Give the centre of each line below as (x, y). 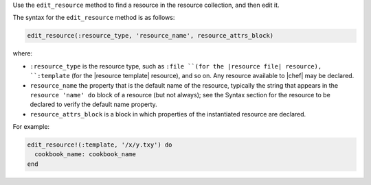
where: (23, 53)
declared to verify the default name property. (93, 104)
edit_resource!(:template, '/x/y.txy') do (100, 145)
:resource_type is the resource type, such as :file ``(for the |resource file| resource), (176, 66)
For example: (31, 127)
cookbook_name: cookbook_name (86, 155)
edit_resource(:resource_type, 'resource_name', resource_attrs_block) (150, 36)
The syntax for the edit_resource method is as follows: (94, 18)
